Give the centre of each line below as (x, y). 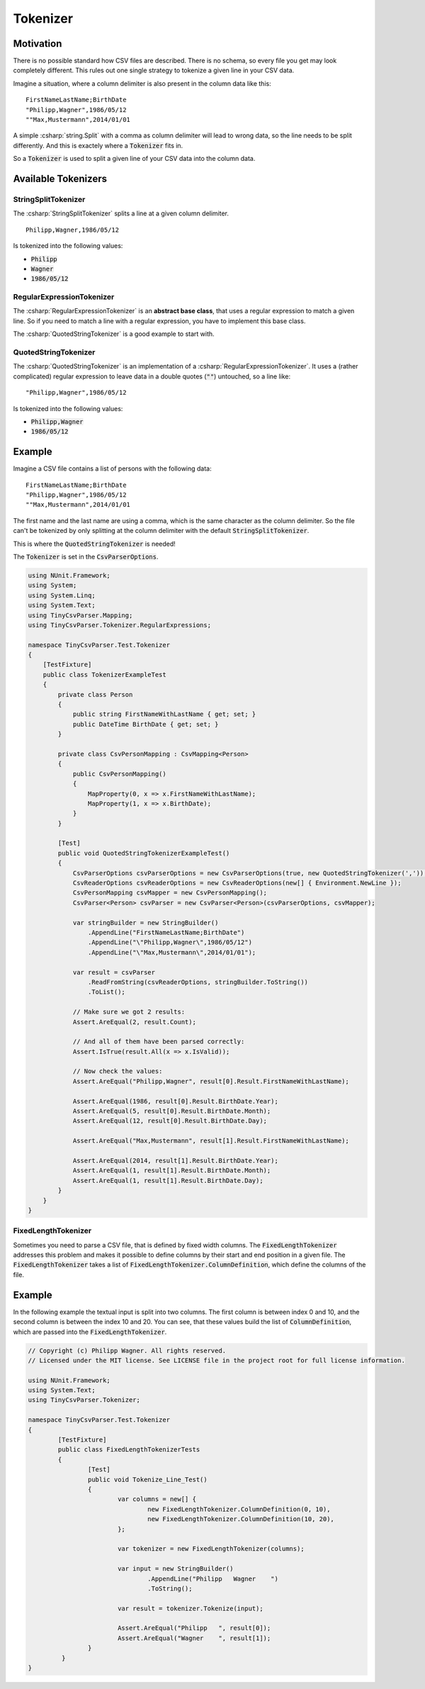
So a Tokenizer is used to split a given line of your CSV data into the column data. (134, 159)
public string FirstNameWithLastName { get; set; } (164, 714)
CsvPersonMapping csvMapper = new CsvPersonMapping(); (170, 893)
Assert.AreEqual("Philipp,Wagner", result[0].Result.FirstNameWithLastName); (211, 1081)
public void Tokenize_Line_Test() (148, 1479)
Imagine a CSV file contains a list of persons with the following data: (112, 468)
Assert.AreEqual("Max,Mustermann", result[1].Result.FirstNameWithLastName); (211, 1141)
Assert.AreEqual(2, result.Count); (134, 1022)
